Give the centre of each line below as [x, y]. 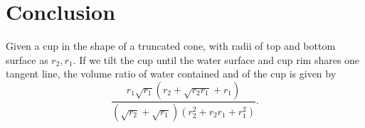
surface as [27, 59]
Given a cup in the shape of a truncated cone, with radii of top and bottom [171, 46]
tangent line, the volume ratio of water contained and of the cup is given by [171, 74]
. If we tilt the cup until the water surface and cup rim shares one [216, 59]
